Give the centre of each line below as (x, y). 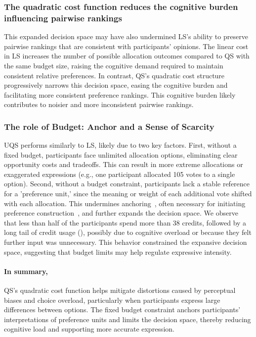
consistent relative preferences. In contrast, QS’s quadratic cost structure (114, 75)
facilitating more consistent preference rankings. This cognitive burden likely (120, 94)
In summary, (26, 271)
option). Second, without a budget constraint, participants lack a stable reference (127, 184)
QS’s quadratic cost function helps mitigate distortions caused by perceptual (120, 290)
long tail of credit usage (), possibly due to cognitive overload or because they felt (128, 232)
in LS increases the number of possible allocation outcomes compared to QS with (127, 56)
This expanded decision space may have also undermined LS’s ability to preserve (126, 36)
